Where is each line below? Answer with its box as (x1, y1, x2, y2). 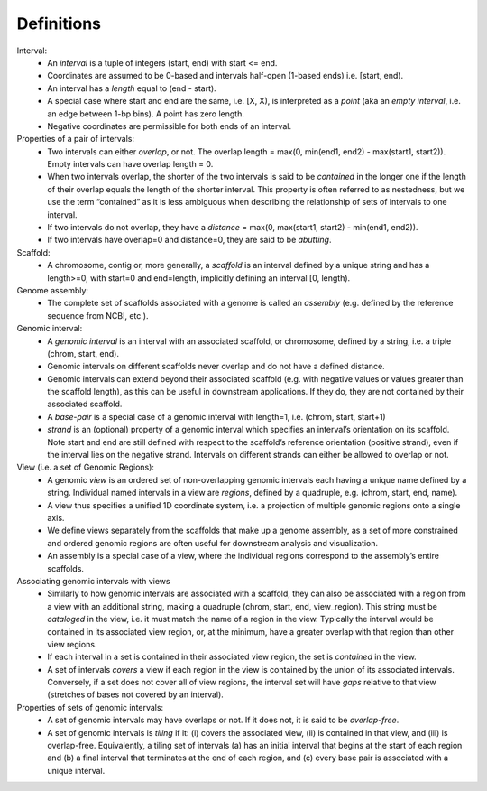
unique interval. (47, 765, 106, 776)
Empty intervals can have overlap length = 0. (47, 159, 214, 170)
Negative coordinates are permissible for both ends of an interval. (47, 120, 292, 131)
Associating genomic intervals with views (16, 575, 170, 586)
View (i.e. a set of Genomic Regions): (16, 461, 155, 473)
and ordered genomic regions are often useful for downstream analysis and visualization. (47, 537, 379, 548)
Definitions (16, 14, 102, 33)
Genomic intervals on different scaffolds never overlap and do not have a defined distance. (47, 361, 385, 372)
